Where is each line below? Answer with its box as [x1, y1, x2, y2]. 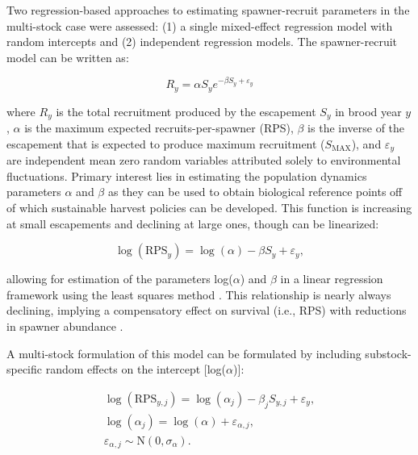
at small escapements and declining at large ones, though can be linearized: [6, 215, 379, 232]
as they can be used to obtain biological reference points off [107, 183, 403, 200]
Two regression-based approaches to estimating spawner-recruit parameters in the [6, 2, 410, 18]
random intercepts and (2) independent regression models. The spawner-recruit [6, 33, 398, 50]
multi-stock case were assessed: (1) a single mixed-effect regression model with [6, 17, 393, 34]
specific [6, 361, 43, 378]
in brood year [335, 102, 402, 119]
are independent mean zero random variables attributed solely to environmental [6, 152, 401, 169]
